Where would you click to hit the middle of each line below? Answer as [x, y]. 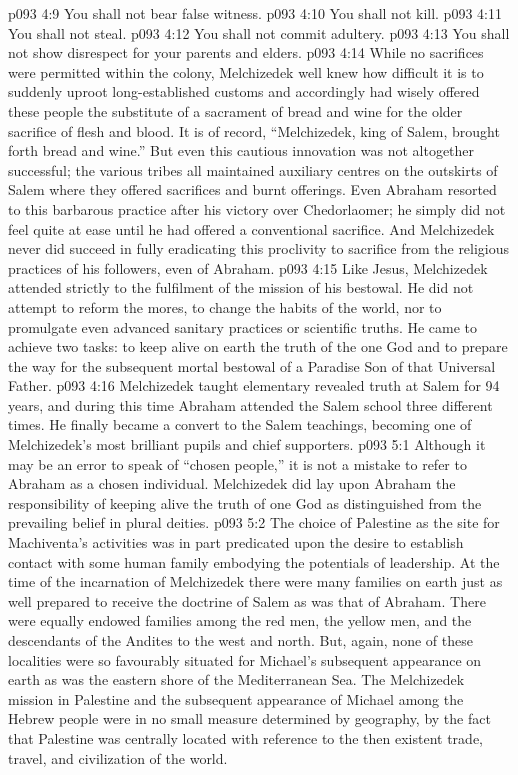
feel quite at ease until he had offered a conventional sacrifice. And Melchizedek [251, 228]
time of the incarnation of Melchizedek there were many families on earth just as [255, 581]
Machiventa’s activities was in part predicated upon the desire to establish [236, 542]
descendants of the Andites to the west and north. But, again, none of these [240, 640]
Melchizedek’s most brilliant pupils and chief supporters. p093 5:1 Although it [247, 444]
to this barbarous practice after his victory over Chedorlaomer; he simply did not [257, 208]
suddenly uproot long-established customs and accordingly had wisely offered [244, 91]
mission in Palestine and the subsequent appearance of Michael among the [236, 698]
